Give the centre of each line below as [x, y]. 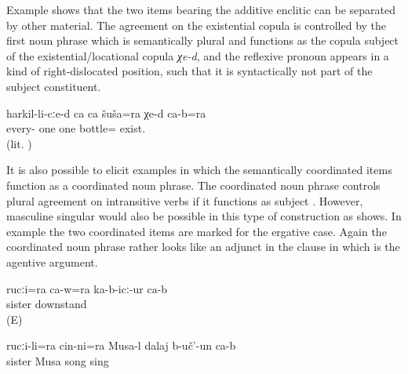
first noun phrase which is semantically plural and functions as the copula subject [203, 40]
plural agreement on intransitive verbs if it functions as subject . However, [185, 200]
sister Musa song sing [58, 360]
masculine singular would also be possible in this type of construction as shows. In [204, 216]
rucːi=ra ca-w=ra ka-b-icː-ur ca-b [87, 288]
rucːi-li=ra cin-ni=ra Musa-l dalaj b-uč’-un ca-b [121, 345]
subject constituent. [54, 86]
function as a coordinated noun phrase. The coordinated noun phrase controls [193, 185]
